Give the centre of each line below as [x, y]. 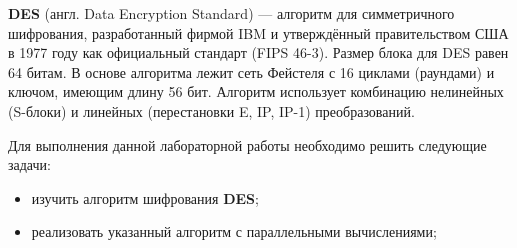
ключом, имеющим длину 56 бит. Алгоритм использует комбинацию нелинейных [256, 91]
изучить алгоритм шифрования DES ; [145, 197]
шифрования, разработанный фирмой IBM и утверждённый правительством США [258, 32]
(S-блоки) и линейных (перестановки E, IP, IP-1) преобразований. [211, 110]
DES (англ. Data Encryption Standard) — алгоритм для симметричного [231, 13]
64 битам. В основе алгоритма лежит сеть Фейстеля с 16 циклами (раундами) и [251, 71]
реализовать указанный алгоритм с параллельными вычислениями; [234, 231]
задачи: [29, 164]
